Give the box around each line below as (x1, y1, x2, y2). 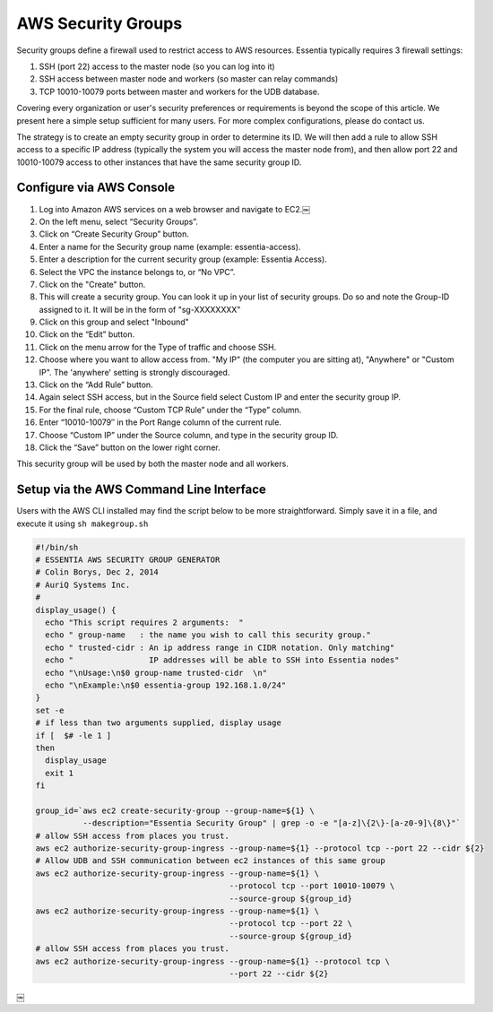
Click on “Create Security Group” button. (39, 229, 190, 239)
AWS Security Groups (16, 13, 183, 33)
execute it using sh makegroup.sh (16, 518, 149, 529)
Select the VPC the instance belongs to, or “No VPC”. (39, 266, 236, 277)
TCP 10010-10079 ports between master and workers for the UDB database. (39, 86, 320, 97)
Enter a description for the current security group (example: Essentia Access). (39, 254, 327, 264)
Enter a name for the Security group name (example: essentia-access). (39, 241, 301, 252)
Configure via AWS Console (16, 180, 175, 195)
